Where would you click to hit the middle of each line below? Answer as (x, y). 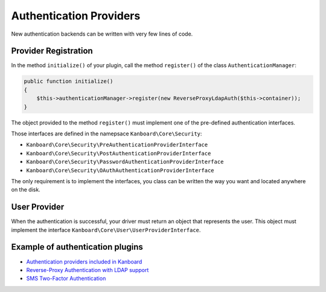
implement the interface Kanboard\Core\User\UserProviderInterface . (106, 230)
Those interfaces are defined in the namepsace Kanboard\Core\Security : (107, 134)
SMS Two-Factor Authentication (66, 279)
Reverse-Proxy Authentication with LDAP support (88, 270)
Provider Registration (52, 51)
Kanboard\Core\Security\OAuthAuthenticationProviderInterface (120, 170)
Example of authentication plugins (77, 247)
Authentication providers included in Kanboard (84, 261)
